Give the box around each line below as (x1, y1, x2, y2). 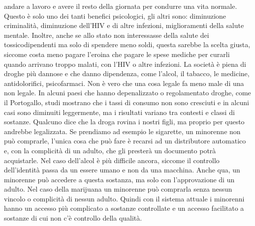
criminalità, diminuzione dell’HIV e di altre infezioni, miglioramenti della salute (4, 20, 244, 30)
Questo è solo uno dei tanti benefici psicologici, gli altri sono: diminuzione (4, 10, 226, 21)
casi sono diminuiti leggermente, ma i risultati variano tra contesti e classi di (4, 107, 235, 117)
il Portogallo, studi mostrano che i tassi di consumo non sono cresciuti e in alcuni (4, 97, 249, 107)
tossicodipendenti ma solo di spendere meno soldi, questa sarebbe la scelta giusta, (4, 39, 251, 50)
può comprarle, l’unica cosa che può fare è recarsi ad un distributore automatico (4, 136, 246, 146)
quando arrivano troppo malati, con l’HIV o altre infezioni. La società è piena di (4, 58, 247, 69)
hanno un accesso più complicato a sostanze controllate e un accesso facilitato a (4, 203, 244, 213)
